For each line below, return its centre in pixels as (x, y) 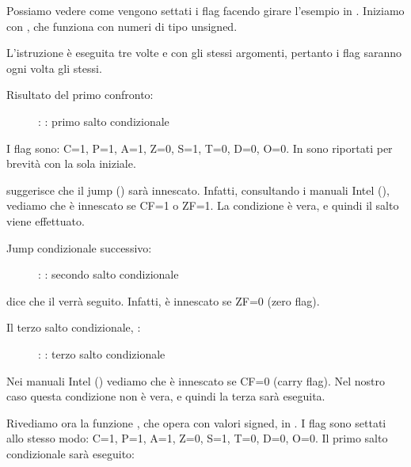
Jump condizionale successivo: (79, 247)
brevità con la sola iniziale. (71, 163)
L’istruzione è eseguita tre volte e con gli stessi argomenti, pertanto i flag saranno (204, 53)
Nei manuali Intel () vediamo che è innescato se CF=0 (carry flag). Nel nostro (196, 380)
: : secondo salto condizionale (108, 274)
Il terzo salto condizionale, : (74, 327)
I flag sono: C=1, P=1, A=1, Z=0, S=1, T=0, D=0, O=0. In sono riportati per (200, 148)
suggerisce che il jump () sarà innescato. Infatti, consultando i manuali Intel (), (198, 190)
